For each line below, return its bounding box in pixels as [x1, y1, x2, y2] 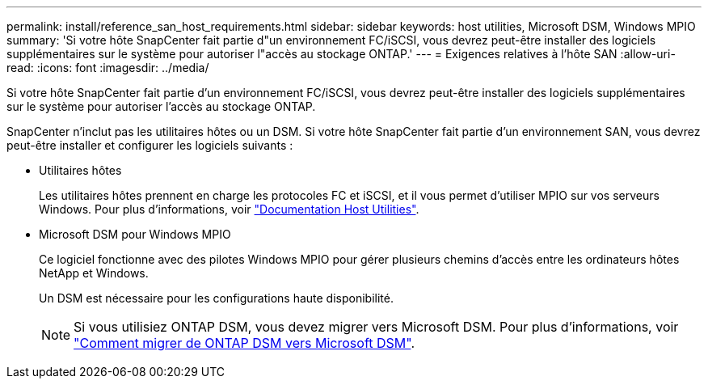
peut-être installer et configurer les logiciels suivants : [6, 138, 293, 152]
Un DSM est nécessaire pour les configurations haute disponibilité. [39, 291, 394, 305]
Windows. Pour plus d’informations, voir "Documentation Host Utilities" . [39, 202, 419, 216]
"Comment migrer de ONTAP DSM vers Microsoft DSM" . [74, 335, 415, 351]
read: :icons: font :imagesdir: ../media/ [6, 61, 209, 74]
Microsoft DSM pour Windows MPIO [39, 227, 231, 241]
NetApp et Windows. [39, 266, 149, 280]
